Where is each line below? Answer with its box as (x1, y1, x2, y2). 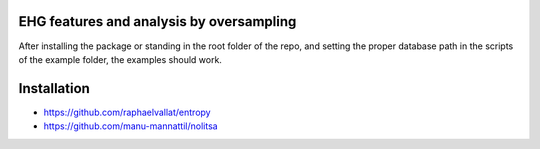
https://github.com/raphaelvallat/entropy (43, 106, 211, 118)
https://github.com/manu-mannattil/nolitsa (43, 120, 219, 132)
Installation (18, 80, 90, 97)
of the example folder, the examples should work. (18, 53, 222, 65)
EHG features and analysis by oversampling (18, 13, 297, 30)
